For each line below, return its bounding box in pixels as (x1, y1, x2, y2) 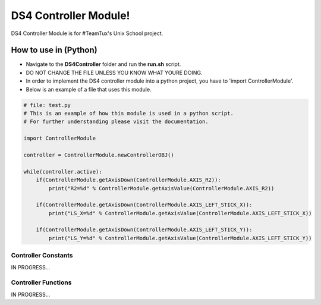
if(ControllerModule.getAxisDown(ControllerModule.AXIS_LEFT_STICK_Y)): (36, 227, 253, 233)
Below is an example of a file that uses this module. (26, 86, 152, 93)
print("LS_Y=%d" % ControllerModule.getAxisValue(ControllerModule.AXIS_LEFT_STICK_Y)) (48, 235, 312, 241)
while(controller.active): (23, 168, 102, 175)
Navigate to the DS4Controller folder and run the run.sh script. (26, 61, 181, 68)
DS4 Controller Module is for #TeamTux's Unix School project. (11, 30, 163, 37)
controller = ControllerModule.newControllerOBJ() (23, 152, 175, 158)
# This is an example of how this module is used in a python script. (23, 110, 234, 117)
